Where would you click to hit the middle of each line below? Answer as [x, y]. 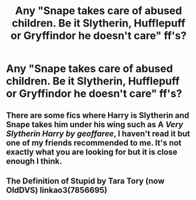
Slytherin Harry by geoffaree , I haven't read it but [98, 133]
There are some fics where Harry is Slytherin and [98, 115]
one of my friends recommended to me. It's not [94, 143]
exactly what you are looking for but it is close [92, 152]
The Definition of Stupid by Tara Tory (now [85, 181]
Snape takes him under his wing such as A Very [95, 124]
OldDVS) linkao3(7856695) [57, 190]
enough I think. [34, 161]
